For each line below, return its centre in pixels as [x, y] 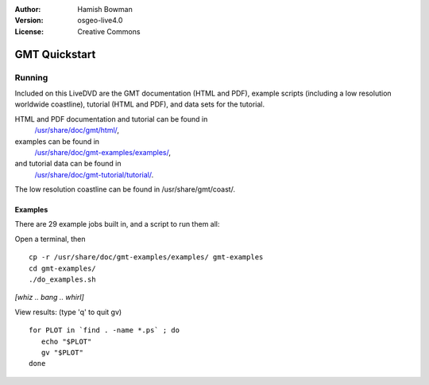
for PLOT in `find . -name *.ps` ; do [104, 331]
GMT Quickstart [55, 54]
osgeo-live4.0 [100, 21]
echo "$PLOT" [66, 341]
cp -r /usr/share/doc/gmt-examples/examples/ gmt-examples [146, 257]
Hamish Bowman [105, 9]
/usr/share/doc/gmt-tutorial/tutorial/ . [94, 174]
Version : [29, 21]
